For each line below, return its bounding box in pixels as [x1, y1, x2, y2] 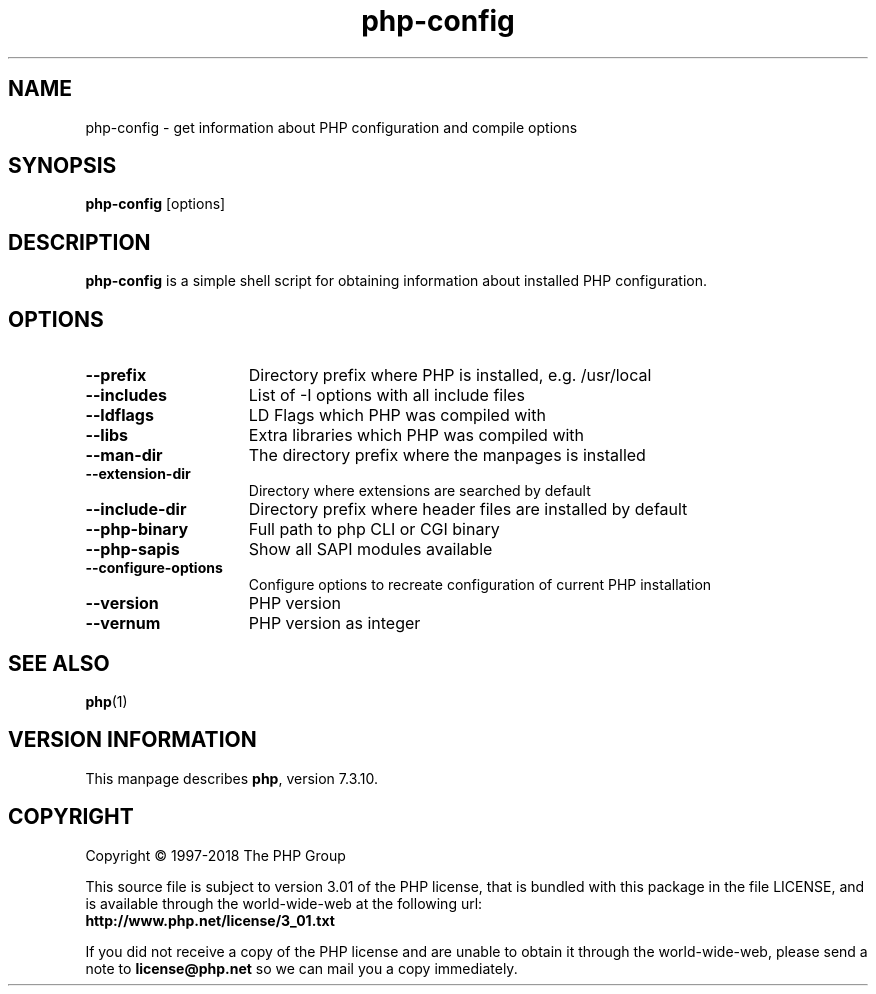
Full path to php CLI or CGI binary [248, 519, 500, 540]
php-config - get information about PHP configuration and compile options [85, 118, 578, 136]
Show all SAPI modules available [248, 539, 493, 560]
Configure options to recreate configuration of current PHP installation [248, 576, 712, 594]
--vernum [85, 613, 161, 634]
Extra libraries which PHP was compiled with [248, 425, 585, 446]
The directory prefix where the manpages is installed [248, 445, 646, 466]
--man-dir [85, 445, 163, 466]
